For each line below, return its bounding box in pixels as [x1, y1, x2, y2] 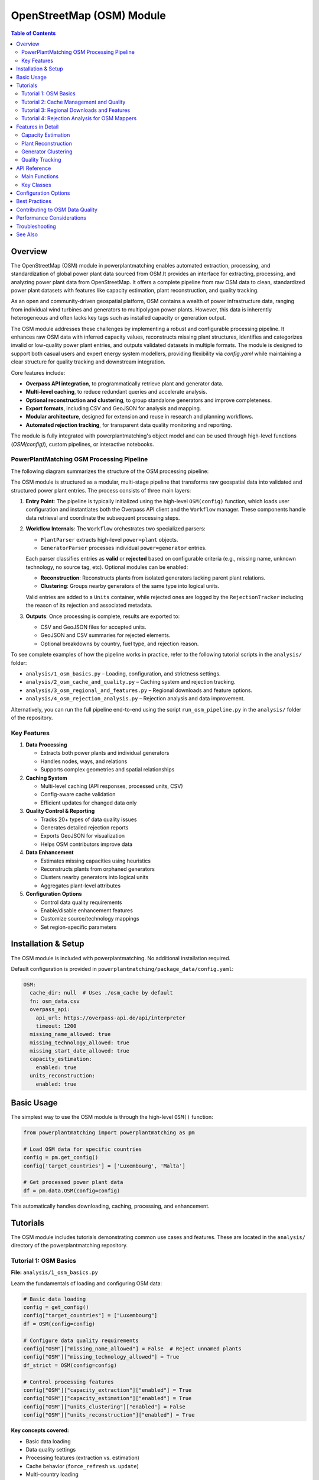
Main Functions [21, 173, 59, 180]
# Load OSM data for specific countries [23, 1146, 142, 1153]
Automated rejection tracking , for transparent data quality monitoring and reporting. [25, 421, 233, 429]
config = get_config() [23, 1304, 89, 1311]
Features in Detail [16, 123, 59, 130]
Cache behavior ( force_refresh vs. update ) [25, 1462, 139, 1469]
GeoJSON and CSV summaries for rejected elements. [40, 632, 171, 639]
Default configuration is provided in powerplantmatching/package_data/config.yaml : [11, 965, 234, 972]
